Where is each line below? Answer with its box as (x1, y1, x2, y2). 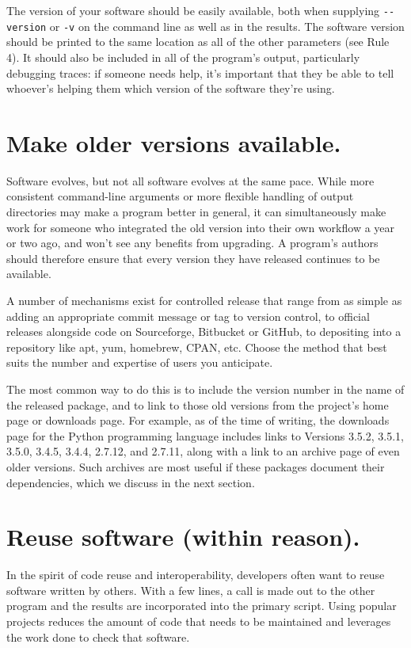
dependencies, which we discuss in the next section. (6, 474, 255, 490)
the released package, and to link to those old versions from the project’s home (6, 396, 389, 413)
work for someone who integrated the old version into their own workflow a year (6, 219, 395, 235)
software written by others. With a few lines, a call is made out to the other (6, 581, 375, 598)
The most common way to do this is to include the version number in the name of (6, 380, 405, 397)
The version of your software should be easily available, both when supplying (6, 2, 380, 18)
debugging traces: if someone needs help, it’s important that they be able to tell (6, 64, 394, 81)
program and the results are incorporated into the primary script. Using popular (6, 597, 397, 614)
